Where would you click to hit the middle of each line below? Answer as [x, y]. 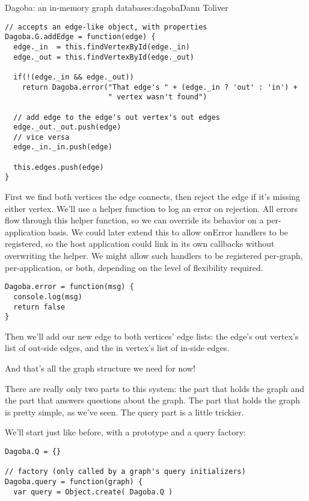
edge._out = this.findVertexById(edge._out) [104, 57]
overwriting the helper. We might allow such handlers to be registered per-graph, [154, 256]
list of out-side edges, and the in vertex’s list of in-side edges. [117, 348]
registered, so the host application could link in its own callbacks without [140, 244]
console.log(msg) [48, 297]
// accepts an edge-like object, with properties [106, 27]
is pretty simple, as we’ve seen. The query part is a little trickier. [124, 412]
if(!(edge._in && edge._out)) [74, 77]
